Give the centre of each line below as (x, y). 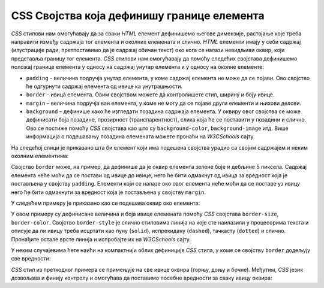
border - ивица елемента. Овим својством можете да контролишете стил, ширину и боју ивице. (150, 95)
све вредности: (31, 259)
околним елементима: (40, 156)
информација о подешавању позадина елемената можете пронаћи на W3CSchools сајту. (140, 137)
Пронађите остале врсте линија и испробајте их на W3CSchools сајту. (101, 239)
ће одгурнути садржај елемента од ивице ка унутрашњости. (104, 86)
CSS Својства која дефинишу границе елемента (138, 16)
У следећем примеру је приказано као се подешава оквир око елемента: (106, 203)
